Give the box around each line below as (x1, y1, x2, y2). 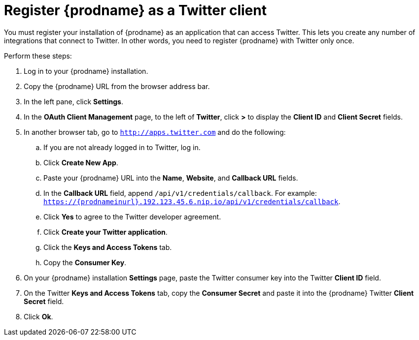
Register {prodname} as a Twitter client (4, 2, 267, 19)
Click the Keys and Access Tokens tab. (43, 243, 172, 251)
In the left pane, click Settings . (24, 97, 123, 106)
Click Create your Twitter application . (43, 227, 168, 236)
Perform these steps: (4, 51, 72, 60)
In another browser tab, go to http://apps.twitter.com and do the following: (24, 127, 286, 136)
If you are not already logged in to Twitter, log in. (43, 143, 201, 152)
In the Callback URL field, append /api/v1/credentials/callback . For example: (43, 188, 317, 197)
